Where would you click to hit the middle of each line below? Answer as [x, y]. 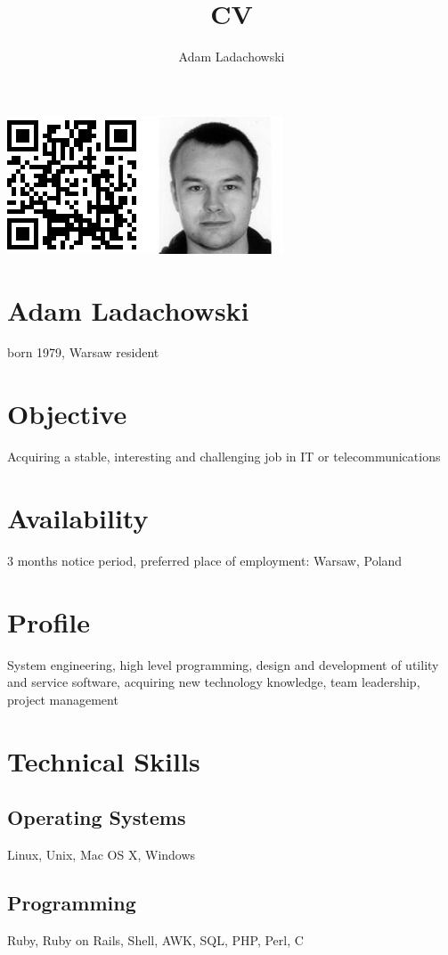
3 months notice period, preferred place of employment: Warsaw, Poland [205, 560]
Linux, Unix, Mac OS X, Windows [102, 854]
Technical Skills [104, 760]
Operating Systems [97, 817]
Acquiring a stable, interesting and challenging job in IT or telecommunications [224, 457]
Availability [78, 517]
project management [63, 699]
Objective [67, 414]
